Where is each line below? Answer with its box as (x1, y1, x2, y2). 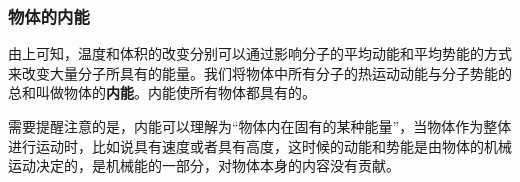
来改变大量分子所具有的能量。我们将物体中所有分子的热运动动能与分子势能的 (8, 62, 512, 83)
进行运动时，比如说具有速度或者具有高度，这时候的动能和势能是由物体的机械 (8, 135, 512, 156)
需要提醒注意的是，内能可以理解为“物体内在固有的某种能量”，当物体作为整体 (8, 116, 512, 136)
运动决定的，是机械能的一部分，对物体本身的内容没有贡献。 (8, 155, 400, 176)
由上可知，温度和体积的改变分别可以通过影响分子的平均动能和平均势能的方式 (8, 43, 512, 64)
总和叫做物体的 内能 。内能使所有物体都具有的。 (8, 82, 316, 103)
